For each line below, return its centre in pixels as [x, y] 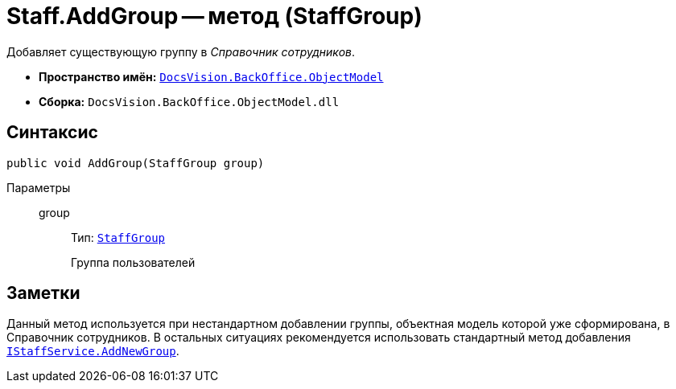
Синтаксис [52, 133]
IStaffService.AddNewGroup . [93, 351]
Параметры [39, 187]
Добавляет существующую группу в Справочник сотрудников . [181, 51]
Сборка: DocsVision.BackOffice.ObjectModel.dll [189, 101]
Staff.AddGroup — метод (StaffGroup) [214, 16]
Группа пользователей [133, 262]
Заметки [43, 293]
